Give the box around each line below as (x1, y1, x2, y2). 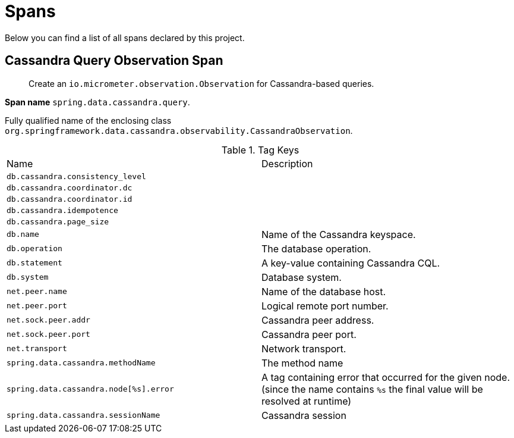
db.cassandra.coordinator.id (7, 194, 133, 204)
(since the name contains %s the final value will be (261, 383, 483, 395)
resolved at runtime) (261, 395, 352, 407)
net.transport (7, 344, 67, 353)
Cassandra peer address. (261, 314, 374, 326)
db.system (7, 273, 49, 282)
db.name (7, 230, 39, 239)
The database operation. (261, 242, 371, 255)
